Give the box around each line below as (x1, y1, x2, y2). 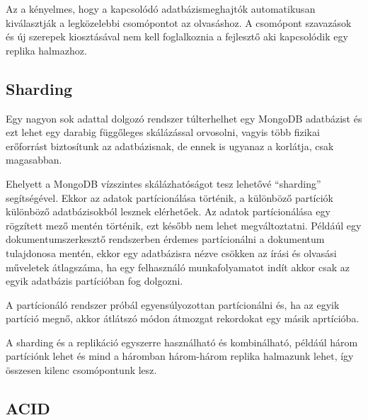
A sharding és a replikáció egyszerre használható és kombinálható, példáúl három (6, 334, 358, 349)
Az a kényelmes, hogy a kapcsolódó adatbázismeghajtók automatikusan (6, 1, 316, 16)
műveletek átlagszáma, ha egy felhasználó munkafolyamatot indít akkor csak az (6, 259, 350, 274)
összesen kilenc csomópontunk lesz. (6, 363, 157, 378)
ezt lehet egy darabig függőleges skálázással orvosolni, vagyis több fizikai (6, 125, 320, 140)
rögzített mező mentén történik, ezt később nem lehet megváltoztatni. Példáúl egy (6, 217, 362, 232)
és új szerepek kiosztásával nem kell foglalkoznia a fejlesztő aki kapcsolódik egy (6, 29, 348, 44)
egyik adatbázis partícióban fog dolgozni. (6, 273, 183, 288)
